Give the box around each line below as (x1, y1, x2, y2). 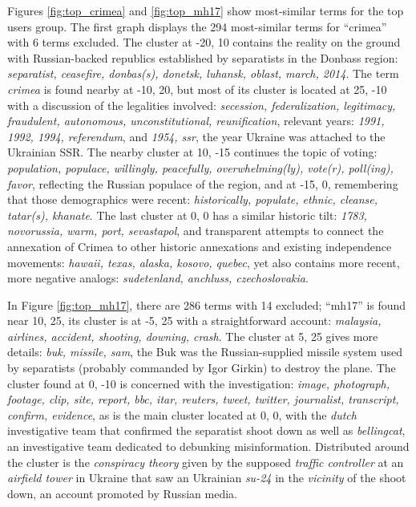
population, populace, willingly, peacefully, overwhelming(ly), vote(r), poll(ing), (7, 159, 394, 176)
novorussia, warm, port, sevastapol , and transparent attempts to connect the (7, 222, 384, 239)
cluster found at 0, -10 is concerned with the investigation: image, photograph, (7, 375, 390, 391)
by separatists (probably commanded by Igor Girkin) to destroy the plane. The (7, 359, 396, 376)
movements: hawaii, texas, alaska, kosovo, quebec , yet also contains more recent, (7, 253, 400, 270)
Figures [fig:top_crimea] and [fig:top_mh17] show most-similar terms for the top (7, 2, 404, 18)
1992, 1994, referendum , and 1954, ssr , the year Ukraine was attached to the (7, 128, 386, 144)
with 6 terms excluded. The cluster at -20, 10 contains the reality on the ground (7, 34, 401, 51)
